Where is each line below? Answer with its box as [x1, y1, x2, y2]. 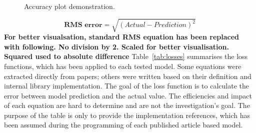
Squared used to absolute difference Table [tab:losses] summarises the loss [4, 51, 248, 61]
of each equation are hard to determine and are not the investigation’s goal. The [4, 100, 250, 110]
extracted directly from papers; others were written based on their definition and [4, 70, 251, 81]
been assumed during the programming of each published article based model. [4, 119, 243, 130]
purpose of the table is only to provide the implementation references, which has [4, 109, 250, 120]
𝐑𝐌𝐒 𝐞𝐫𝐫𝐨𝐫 [64, 21, 102, 29]
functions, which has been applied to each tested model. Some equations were [4, 60, 241, 71]
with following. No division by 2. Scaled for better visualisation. [4, 41, 229, 51]
